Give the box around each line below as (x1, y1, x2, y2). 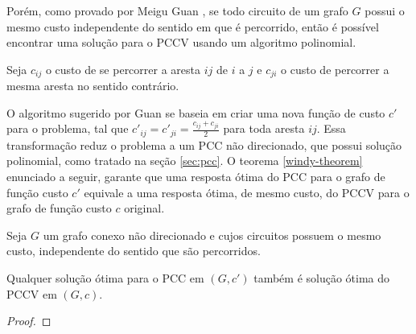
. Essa (316, 120, 346, 137)
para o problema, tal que (6, 120, 129, 137)
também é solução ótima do (253, 270, 390, 287)
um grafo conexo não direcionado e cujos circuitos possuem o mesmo (43, 226, 381, 243)
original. (124, 200, 165, 216)
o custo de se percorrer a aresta (45, 60, 201, 77)
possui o (365, 2, 405, 19)
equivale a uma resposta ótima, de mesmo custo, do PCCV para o (84, 183, 410, 200)
